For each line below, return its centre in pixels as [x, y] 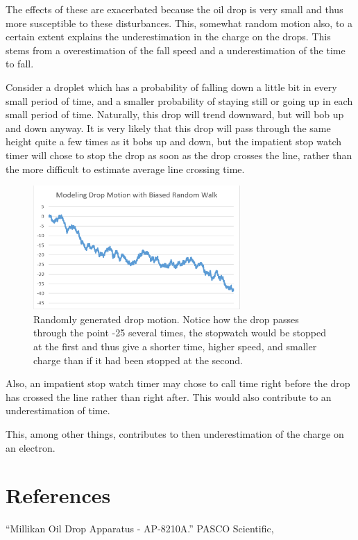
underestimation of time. [58, 410]
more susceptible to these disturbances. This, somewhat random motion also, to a [179, 23]
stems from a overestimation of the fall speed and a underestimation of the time [176, 50]
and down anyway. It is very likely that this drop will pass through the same [168, 128]
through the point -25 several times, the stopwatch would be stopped [180, 333]
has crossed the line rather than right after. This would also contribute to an [169, 396]
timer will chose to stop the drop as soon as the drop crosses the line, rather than [179, 155]
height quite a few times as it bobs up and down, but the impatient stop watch [174, 141]
